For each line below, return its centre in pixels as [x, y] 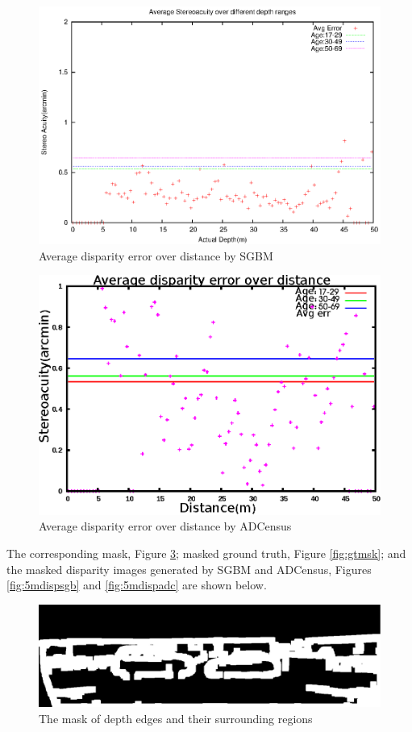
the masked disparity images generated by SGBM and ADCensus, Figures [189, 569]
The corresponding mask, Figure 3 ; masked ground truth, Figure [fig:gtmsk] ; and [206, 553]
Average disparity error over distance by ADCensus [165, 526]
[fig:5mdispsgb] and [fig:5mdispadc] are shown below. [137, 585]
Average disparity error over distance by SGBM [156, 255]
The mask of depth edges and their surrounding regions [176, 718]
